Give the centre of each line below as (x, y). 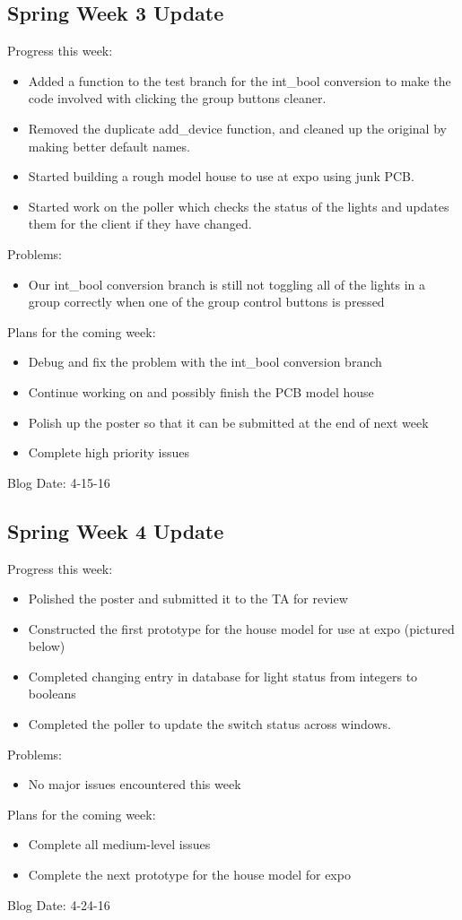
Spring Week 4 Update (116, 530)
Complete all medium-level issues (119, 844)
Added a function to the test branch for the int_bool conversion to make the (240, 80)
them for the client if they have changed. (140, 224)
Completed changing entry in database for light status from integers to (223, 676)
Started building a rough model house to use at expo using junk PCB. (221, 176)
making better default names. (109, 146)
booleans (52, 694)
